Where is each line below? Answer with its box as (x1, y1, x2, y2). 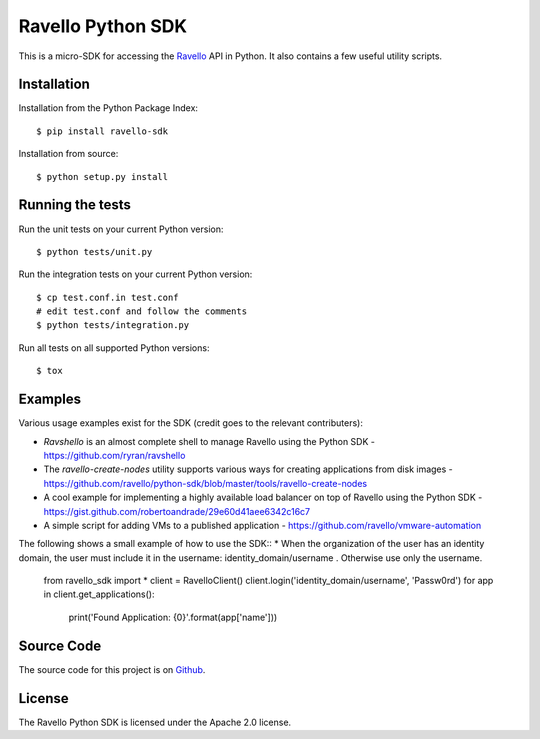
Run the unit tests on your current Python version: (18, 223, 224, 235)
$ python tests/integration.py (36, 320, 190, 331)
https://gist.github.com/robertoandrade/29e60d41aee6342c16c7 (43, 505, 311, 517)
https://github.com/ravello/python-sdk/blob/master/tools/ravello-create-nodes (43, 477, 368, 489)
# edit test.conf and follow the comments (36, 306, 248, 317)
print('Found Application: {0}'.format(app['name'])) (68, 611, 278, 623)
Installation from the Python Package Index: (18, 102, 199, 114)
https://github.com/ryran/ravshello (43, 449, 186, 461)
